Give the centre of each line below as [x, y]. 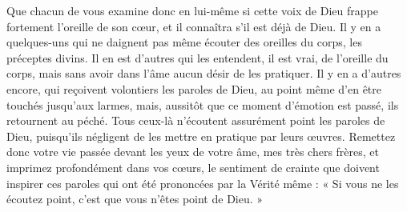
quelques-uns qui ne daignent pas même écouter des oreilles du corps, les [184, 42]
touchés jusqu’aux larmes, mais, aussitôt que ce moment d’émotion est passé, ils [203, 104]
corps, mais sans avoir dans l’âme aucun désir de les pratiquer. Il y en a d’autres [204, 73]
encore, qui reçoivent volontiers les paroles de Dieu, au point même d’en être [194, 88]
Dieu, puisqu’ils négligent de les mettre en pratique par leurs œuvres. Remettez [201, 136]
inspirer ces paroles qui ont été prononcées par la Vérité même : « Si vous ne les [203, 183]
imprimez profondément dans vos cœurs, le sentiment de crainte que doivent [193, 167]
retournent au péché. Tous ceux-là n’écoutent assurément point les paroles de [196, 120]
